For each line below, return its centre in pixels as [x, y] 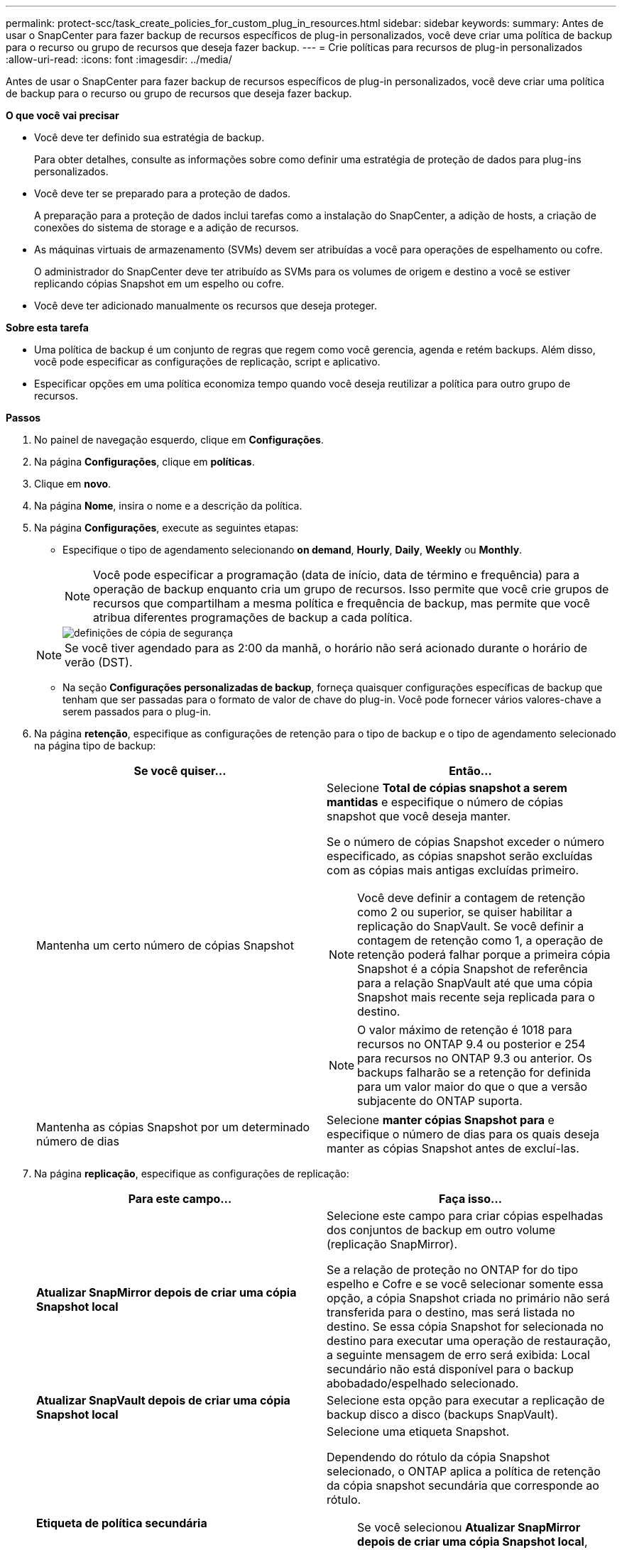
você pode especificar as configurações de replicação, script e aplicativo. [207, 362]
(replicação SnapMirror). [392, 1244]
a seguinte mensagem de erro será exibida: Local [458, 1355]
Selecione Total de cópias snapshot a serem [447, 788]
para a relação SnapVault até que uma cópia [475, 983]
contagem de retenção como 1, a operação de [480, 940]
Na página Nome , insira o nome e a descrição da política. [168, 506]
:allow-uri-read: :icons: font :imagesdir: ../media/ [119, 59]
